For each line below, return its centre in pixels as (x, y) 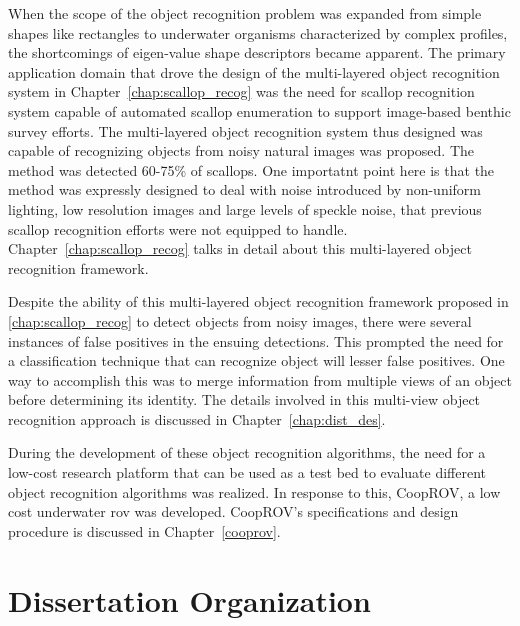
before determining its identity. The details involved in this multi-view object (244, 399)
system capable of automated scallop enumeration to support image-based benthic (259, 110)
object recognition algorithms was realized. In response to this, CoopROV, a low (254, 491)
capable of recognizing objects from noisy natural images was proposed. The (241, 150)
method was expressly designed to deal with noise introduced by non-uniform (245, 189)
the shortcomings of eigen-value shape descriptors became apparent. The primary (257, 52)
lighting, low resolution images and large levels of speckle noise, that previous (245, 208)
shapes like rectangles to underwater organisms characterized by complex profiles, (258, 32)
